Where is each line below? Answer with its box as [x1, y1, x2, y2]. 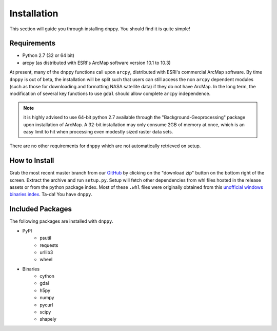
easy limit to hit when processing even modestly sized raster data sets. [23, 128, 173, 134]
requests [39, 242, 58, 248]
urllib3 [39, 249, 53, 255]
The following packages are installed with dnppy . [9, 218, 114, 224]
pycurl [39, 302, 53, 308]
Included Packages [9, 205, 72, 213]
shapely [39, 316, 56, 322]
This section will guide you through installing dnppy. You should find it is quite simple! [9, 26, 190, 32]
